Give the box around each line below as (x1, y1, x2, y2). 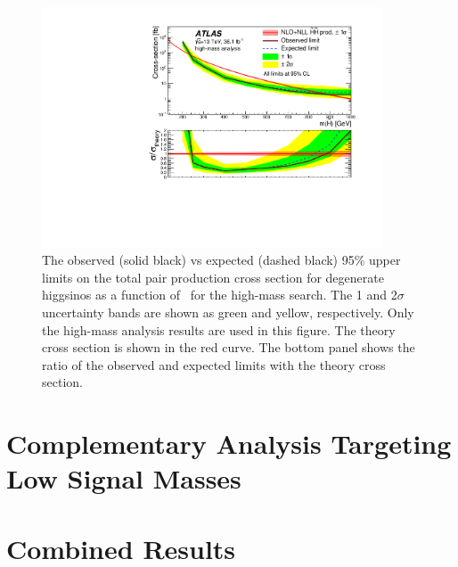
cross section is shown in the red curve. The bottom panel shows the (42, 338, 415, 357)
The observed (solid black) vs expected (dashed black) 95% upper (42, 251, 401, 269)
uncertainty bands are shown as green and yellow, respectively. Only (42, 303, 414, 322)
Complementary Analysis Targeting (6, 425, 452, 462)
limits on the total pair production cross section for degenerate (42, 267, 384, 286)
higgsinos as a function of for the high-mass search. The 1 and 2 (42, 285, 397, 304)
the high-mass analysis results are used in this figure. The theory (42, 320, 396, 339)
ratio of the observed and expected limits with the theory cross (42, 355, 386, 374)
